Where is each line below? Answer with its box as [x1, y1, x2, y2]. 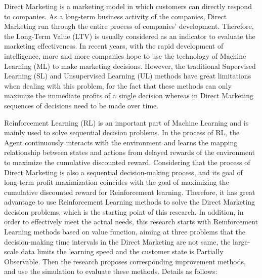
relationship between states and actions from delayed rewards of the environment [4, 147, 255, 157]
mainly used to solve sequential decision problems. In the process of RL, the [4, 127, 240, 138]
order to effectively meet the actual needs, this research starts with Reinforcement [4, 216, 258, 227]
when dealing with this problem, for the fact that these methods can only [4, 80, 232, 91]
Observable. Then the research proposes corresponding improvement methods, [4, 256, 246, 266]
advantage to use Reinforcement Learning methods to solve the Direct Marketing [4, 196, 255, 207]
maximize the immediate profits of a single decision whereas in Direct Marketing [4, 90, 253, 101]
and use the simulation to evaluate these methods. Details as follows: [4, 266, 217, 276]
